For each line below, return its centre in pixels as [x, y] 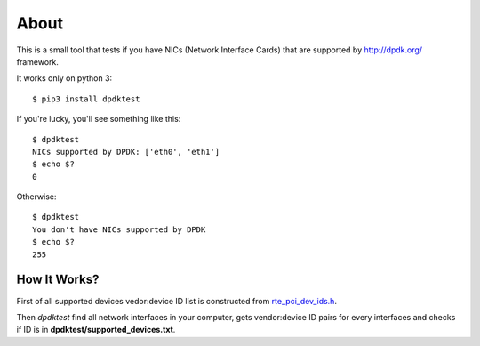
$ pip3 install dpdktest [86, 99]
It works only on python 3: [64, 78]
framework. [38, 61]
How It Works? [58, 280]
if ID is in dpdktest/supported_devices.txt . [96, 330]
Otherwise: [36, 197]
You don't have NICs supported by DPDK [119, 229]
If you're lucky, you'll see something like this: [99, 119]
